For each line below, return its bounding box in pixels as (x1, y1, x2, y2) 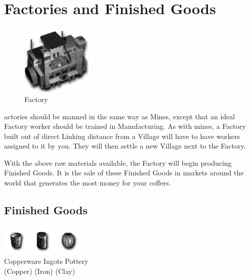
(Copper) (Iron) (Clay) (4, 266, 75, 276)
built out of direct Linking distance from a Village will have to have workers (4, 130, 240, 141)
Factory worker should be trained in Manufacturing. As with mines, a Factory (4, 121, 246, 131)
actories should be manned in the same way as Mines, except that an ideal (4, 111, 235, 121)
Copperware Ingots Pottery (4, 256, 89, 266)
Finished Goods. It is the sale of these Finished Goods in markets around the (4, 167, 244, 178)
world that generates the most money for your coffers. (4, 177, 171, 188)
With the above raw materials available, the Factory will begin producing (4, 157, 232, 168)
